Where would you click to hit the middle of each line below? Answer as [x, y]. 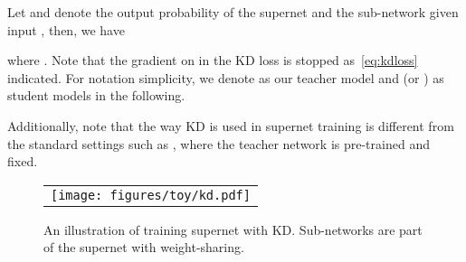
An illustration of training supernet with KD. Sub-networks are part [233, 229]
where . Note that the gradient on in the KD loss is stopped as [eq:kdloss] [213, 60]
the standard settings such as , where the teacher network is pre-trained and [219, 143]
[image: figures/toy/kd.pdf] [151, 195]
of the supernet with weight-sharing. [144, 247]
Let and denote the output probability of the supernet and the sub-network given [233, 12]
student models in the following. [96, 95]
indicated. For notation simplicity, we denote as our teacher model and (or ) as [226, 77]
